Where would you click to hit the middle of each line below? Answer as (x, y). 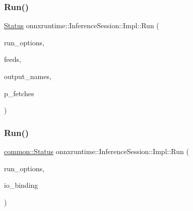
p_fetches (19, 93)
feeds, (13, 59)
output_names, (28, 76)
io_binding (21, 185)
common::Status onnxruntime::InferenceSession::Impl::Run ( (96, 151)
